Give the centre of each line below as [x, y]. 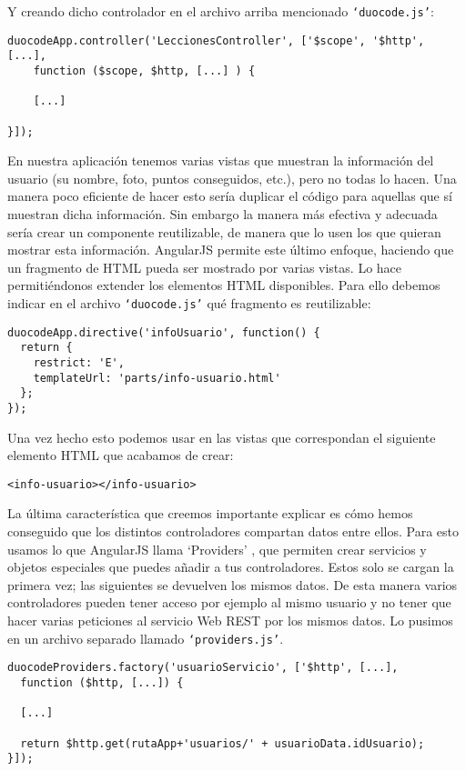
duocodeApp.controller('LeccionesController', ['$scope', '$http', [216, 40]
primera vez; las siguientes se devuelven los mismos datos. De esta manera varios [233, 584]
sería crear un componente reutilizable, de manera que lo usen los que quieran [224, 231]
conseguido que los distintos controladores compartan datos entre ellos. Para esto [233, 531]
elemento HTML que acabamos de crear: [121, 455]
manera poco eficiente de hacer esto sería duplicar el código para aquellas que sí [230, 196]
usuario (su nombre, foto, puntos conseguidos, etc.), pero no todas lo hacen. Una [232, 178]
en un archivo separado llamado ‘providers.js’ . [146, 638]
